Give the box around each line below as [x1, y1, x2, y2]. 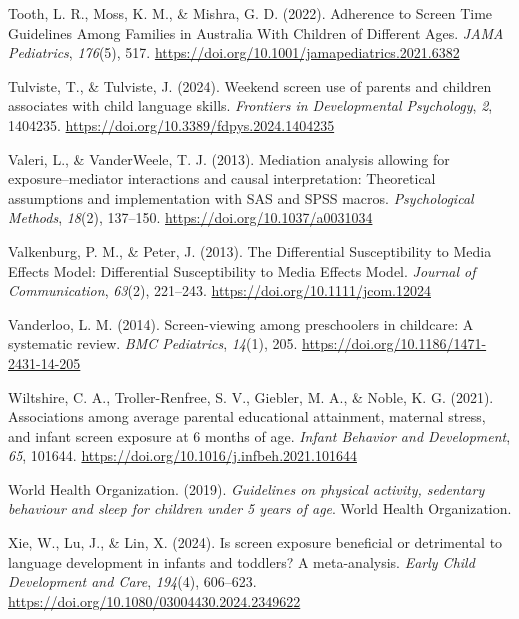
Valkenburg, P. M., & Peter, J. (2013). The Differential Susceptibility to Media [8, 240, 492, 261]
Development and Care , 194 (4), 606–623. [8, 571, 257, 592]
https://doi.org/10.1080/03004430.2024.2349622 [8, 590, 301, 611]
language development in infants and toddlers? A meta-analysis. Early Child [8, 551, 475, 572]
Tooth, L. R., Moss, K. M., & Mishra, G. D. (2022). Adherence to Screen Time [8, 3, 493, 23]
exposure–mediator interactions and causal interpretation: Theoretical [8, 168, 436, 189]
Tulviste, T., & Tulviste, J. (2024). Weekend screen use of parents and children [8, 75, 492, 96]
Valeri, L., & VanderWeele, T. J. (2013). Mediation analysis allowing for [8, 148, 450, 169]
